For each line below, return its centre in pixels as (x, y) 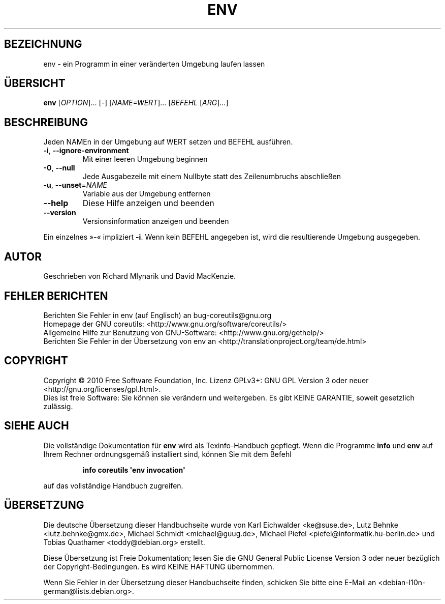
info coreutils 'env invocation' (134, 470)
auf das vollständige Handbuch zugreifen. (113, 485)
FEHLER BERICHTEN (56, 296)
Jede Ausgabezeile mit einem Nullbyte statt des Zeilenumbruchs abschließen (212, 177)
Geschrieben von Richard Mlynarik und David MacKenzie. (140, 276)
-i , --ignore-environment (86, 151)
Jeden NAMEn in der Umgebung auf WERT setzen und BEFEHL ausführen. (168, 142)
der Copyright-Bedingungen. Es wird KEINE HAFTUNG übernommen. (159, 566)
